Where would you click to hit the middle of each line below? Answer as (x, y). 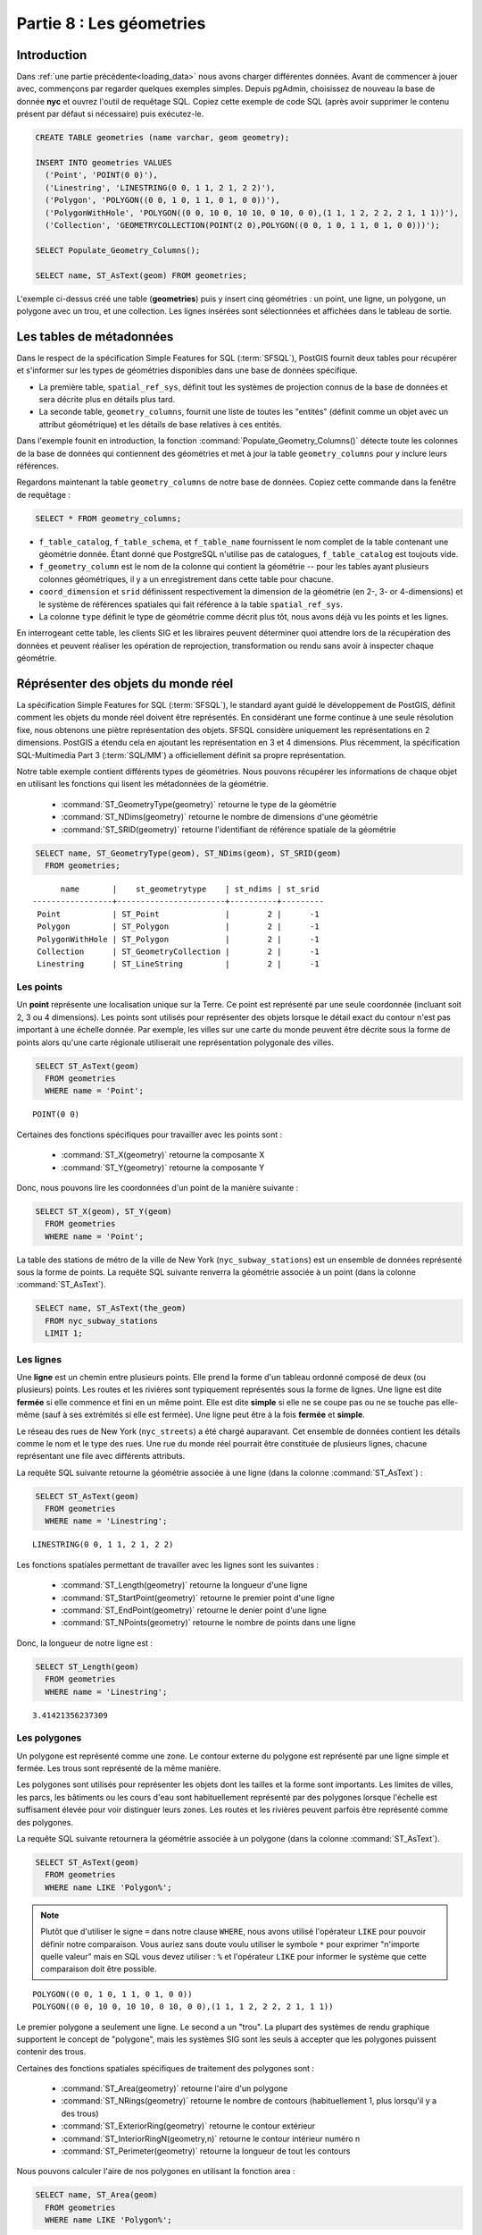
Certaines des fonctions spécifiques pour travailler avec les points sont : (150, 1134)
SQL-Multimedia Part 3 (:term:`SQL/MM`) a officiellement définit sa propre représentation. (181, 755)
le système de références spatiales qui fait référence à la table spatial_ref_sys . (191, 604)
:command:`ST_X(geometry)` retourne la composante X (163, 1155)
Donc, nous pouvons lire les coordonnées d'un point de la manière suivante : (158, 1187)
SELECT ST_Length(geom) (87, 1666)
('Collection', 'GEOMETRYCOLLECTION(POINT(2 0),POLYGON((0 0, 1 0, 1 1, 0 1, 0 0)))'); (243, 225)
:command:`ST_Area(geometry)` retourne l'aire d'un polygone (175, 2088)
